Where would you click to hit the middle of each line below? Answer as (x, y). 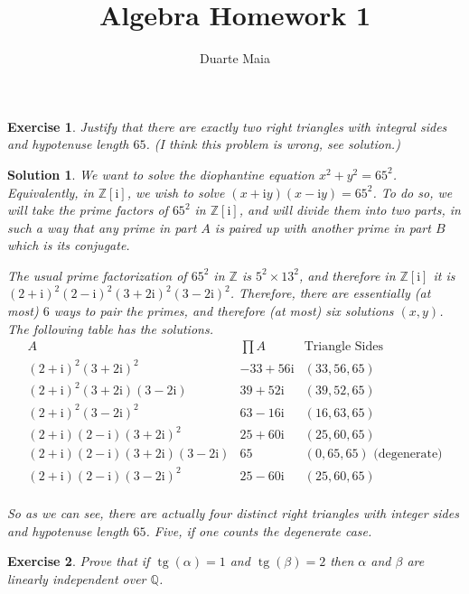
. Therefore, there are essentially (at (330, 293)
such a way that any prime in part (102, 227)
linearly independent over (77, 578)
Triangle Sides (343, 347)
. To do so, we (413, 192)
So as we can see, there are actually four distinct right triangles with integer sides (233, 513)
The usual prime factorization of (97, 275)
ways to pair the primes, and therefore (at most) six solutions (224, 311)
